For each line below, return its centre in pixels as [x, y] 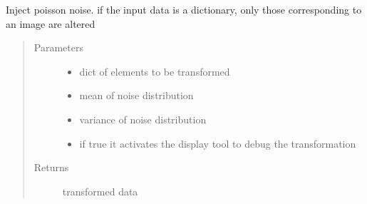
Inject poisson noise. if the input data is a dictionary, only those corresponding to [184, 9]
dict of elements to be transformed [155, 71]
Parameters [58, 47]
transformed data [100, 191]
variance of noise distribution [143, 119]
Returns [51, 167]
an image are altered [51, 23]
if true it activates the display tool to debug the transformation [218, 143]
